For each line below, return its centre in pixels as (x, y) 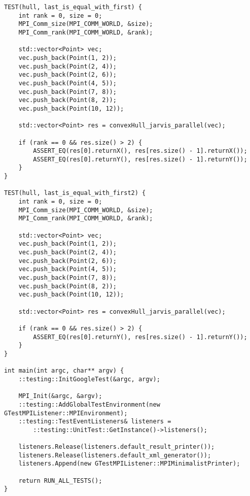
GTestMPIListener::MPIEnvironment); (66, 413)
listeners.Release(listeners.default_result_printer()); (117, 447)
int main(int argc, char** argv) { (64, 371)
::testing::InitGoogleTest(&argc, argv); (89, 379)
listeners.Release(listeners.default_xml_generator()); (115, 455)
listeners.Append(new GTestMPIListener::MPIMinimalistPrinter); (129, 464)
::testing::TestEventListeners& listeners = (95, 422)
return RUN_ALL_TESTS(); (60, 481)
